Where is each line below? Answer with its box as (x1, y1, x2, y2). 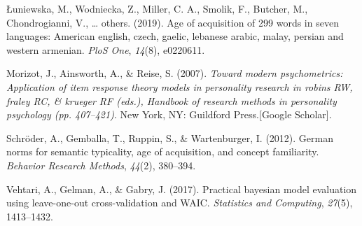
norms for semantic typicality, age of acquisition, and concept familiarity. (6, 144, 319, 159)
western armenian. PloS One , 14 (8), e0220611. (6, 42, 205, 57)
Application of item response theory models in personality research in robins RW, (6, 79, 353, 94)
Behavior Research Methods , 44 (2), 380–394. (6, 157, 196, 172)
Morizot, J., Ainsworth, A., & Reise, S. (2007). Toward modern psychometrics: (6, 66, 343, 80)
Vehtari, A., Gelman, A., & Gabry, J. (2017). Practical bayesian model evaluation (6, 181, 357, 196)
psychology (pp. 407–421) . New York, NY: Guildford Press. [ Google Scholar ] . (6, 107, 332, 122)
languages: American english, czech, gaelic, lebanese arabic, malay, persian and (6, 29, 344, 43)
